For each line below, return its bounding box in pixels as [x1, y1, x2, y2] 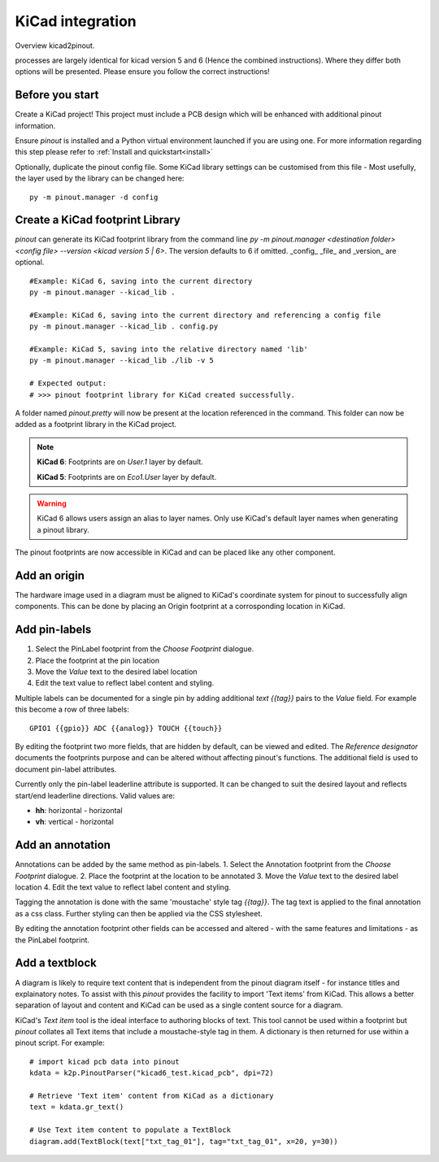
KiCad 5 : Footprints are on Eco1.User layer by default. [37, 472, 217, 481]
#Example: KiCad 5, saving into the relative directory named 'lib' [29, 345, 308, 354]
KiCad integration [15, 12, 137, 30]
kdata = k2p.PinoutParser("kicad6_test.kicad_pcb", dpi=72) [29, 1068, 274, 1077]
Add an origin [15, 568, 85, 582]
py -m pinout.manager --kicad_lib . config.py [29, 322, 219, 331]
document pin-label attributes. [15, 764, 117, 774]
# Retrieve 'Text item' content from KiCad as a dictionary [29, 1091, 274, 1101]
